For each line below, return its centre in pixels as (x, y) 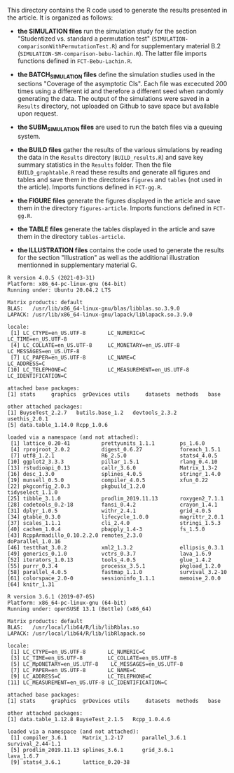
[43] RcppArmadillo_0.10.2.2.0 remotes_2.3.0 (75, 535)
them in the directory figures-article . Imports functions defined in (115, 208)
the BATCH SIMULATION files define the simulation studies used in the (116, 75)
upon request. (37, 113)
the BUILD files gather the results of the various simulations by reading (120, 149)
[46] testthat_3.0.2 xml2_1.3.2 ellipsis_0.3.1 (116, 547)
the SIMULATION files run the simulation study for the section (107, 31)
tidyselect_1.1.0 (33, 492)
